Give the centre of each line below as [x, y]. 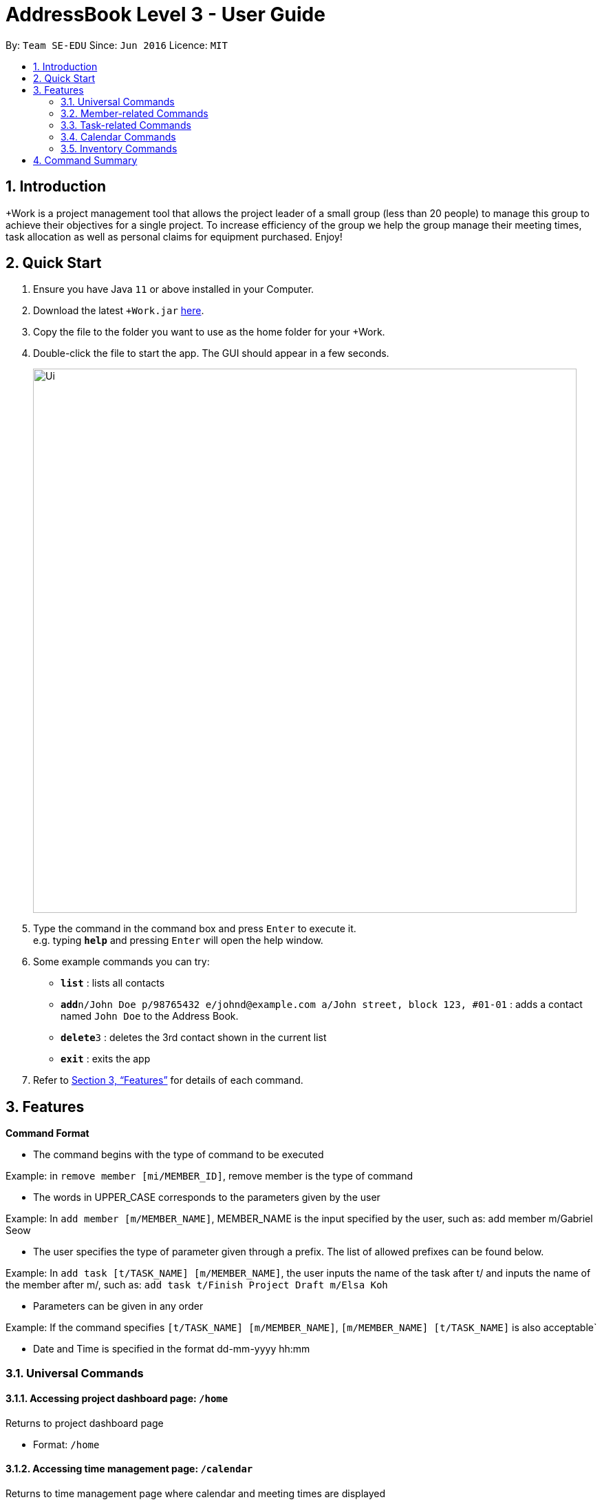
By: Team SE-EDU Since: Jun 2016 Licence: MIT [117, 45]
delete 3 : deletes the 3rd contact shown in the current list [194, 1038]
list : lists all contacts [113, 983]
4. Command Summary [85, 160]
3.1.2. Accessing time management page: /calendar [129, 1469]
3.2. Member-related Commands [135, 113]
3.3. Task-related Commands [126, 125]
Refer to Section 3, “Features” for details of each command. [168, 1080]
